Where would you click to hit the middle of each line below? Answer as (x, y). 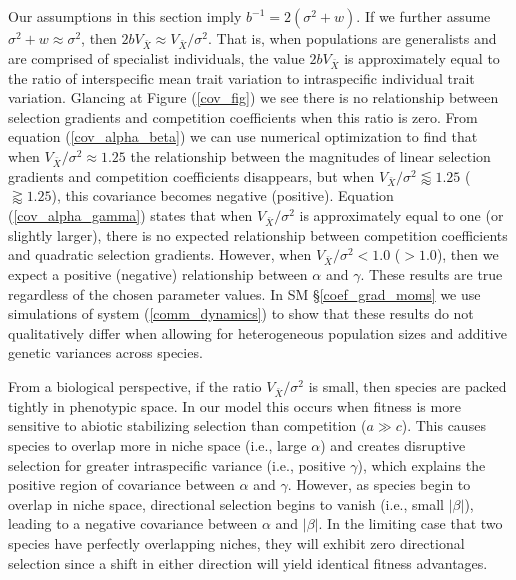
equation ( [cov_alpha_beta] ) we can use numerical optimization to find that (243, 136)
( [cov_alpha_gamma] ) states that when (130, 214)
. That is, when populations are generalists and (352, 38)
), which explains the (421, 464)
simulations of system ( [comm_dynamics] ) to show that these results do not (241, 313)
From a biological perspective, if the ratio (135, 386)
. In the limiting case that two (410, 523)
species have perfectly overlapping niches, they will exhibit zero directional (236, 542)
